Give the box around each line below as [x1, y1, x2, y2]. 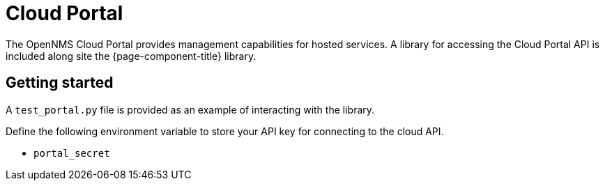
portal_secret [33, 147, 110, 159]
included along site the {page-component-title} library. [6, 49, 256, 62]
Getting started [6, 74, 114, 92]
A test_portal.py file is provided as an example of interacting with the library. [6, 103, 375, 116]
